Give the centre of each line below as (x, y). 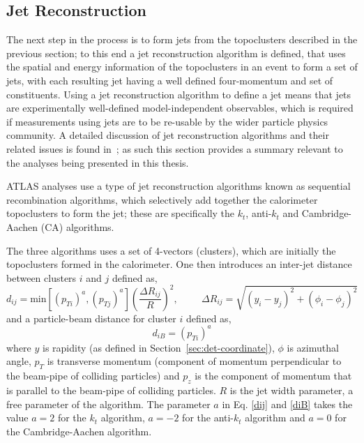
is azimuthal (313, 347)
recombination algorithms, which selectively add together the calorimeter (162, 199)
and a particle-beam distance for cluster (91, 318)
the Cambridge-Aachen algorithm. (79, 431)
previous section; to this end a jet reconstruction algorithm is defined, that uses (176, 53)
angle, (19, 361)
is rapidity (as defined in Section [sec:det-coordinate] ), (159, 347)
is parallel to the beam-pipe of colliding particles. (111, 390)
